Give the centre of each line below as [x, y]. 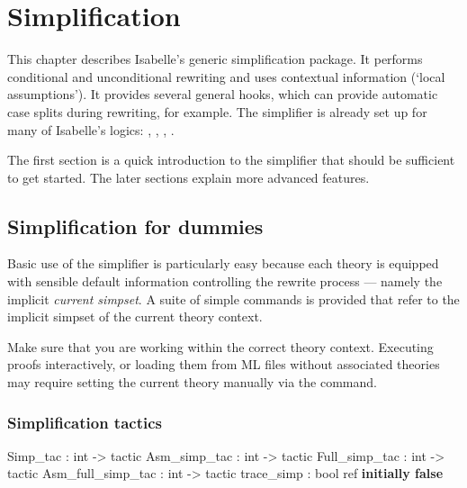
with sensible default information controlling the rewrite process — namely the [225, 281]
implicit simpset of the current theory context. [135, 316]
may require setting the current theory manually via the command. [192, 382]
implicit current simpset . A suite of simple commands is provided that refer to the [233, 298]
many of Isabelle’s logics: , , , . [91, 129]
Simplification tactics [85, 422]
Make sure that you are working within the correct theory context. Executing [220, 346]
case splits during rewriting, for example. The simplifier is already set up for [217, 111]
